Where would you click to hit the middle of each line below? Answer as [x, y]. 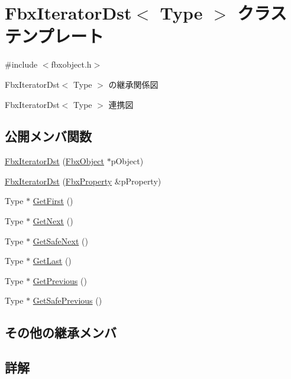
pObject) [127, 161]
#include [21, 64]
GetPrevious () [60, 280]
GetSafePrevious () [67, 300]
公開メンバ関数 [48, 136]
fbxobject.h [71, 64]
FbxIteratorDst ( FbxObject [54, 161]
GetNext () [53, 221]
